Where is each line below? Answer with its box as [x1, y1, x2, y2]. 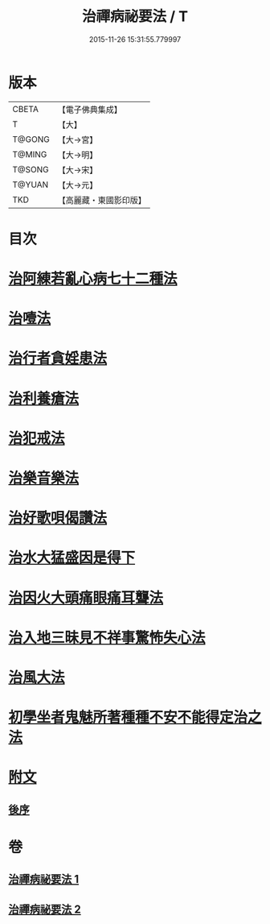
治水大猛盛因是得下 [8, 549, 136, 567]
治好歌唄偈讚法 [8, 509, 108, 528]
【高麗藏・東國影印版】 [57, 194, 146, 205]
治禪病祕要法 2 [8, 902, 82, 916]
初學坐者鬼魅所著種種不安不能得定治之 [8, 708, 263, 727]
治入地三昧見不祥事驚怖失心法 [8, 628, 207, 647]
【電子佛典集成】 [57, 104, 122, 115]
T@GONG [12, 134, 50, 145]
